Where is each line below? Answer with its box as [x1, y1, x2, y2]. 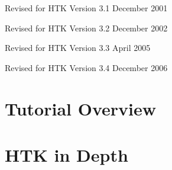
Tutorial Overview [5, 96, 157, 120]
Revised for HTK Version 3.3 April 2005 [5, 41, 151, 54]
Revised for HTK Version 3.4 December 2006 [5, 61, 168, 73]
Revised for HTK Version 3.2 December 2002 [5, 21, 168, 34]
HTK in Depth [5, 142, 128, 166]
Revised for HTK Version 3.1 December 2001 [5, 2, 168, 14]
